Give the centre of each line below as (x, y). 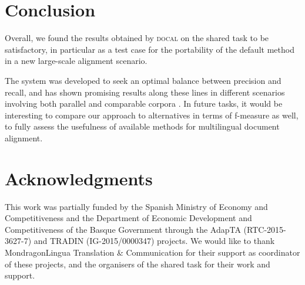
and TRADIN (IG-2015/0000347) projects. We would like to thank (154, 241)
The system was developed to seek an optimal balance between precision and (143, 80)
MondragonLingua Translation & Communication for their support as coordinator (152, 252)
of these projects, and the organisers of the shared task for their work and (138, 264)
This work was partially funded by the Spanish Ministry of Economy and (136, 206)
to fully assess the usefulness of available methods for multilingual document (142, 126)
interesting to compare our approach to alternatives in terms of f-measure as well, (152, 115)
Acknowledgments (79, 178)
